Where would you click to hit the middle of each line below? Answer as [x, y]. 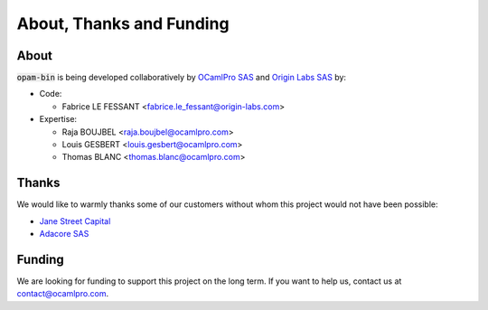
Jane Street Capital [75, 221]
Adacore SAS [64, 234]
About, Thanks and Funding [123, 23]
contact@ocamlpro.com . [63, 294]
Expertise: [58, 119]
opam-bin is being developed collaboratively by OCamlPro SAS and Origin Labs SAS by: [182, 78]
